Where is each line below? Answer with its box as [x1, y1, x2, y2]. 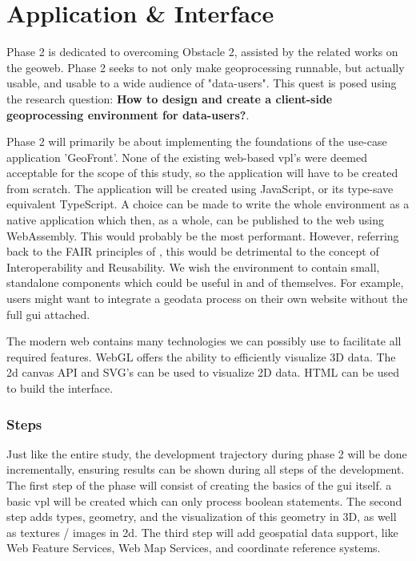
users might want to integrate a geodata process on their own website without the [6, 290, 408, 307]
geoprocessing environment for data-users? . [6, 106, 250, 123]
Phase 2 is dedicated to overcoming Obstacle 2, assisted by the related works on [6, 43, 398, 60]
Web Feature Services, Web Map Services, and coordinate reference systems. [6, 539, 381, 556]
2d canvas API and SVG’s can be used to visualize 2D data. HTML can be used [6, 364, 400, 381]
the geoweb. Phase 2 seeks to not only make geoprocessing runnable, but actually [6, 59, 405, 75]
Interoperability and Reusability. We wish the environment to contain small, [6, 258, 380, 275]
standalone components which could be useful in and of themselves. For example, [6, 274, 404, 291]
